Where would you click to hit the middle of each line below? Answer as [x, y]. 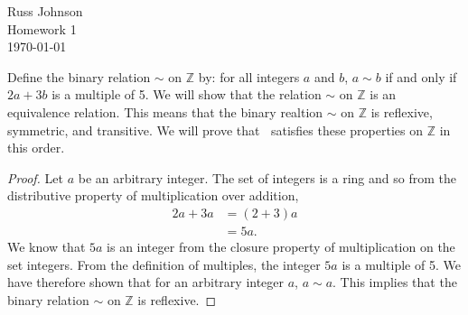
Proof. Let [35, 177]
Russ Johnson [45, 11]
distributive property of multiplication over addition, [153, 195]
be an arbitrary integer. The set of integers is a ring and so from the [267, 177]
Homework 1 [42, 28]
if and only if [421, 76]
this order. [36, 148]
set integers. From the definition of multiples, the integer [164, 264]
